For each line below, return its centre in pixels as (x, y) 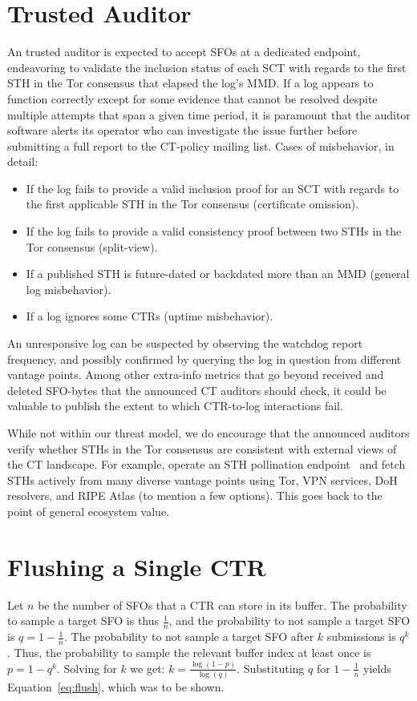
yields (377, 668)
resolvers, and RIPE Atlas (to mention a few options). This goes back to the (195, 496)
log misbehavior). (69, 289)
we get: (148, 668)
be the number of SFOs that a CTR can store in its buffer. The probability (223, 604)
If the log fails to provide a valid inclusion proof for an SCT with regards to (213, 188)
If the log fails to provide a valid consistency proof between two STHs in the (214, 231)
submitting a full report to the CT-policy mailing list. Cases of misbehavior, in (201, 145)
